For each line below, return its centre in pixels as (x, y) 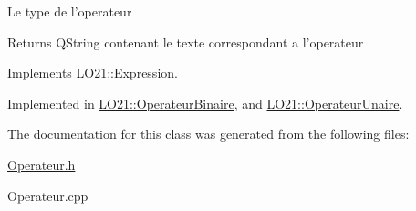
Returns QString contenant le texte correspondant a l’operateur (186, 42)
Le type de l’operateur (70, 11)
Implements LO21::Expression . (93, 73)
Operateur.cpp (48, 195)
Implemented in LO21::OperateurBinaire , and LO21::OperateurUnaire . (205, 103)
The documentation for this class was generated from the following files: (208, 134)
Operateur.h (42, 164)
